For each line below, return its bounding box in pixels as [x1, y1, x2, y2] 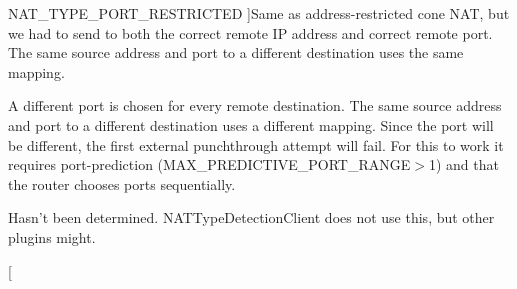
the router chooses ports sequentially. [8, 173, 236, 194]
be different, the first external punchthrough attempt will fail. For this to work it [8, 134, 504, 155]
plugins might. [8, 226, 96, 247]
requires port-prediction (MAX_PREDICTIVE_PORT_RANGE [8, 154, 411, 175]
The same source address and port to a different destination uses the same [8, 42, 464, 63]
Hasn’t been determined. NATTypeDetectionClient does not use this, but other [8, 207, 495, 228]
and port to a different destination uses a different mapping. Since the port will [8, 114, 494, 135]
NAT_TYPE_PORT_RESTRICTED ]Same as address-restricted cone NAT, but [8, 3, 510, 23]
